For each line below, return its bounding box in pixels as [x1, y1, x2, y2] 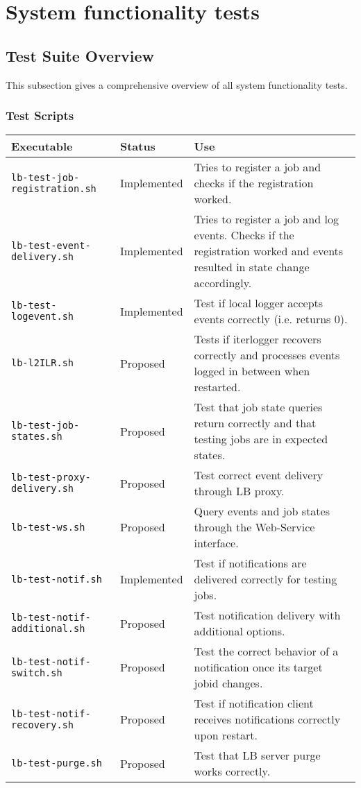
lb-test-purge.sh [11, 757, 102, 769]
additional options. [194, 623, 285, 640]
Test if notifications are [194, 555, 307, 572]
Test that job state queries [194, 399, 323, 416]
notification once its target [194, 659, 323, 676]
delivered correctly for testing [194, 571, 337, 588]
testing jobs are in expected [194, 431, 328, 447]
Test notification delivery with [194, 607, 341, 624]
